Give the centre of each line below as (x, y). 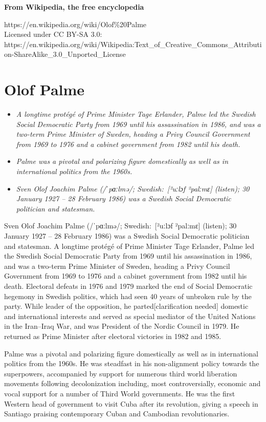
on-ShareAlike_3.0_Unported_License (65, 54)
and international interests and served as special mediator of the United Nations (130, 316)
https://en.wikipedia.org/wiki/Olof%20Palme (75, 24)
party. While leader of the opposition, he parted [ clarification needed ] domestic (126, 306)
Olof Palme (45, 89)
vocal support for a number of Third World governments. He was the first (120, 393)
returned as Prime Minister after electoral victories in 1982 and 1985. (113, 336)
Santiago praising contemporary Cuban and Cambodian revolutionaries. (117, 414)
